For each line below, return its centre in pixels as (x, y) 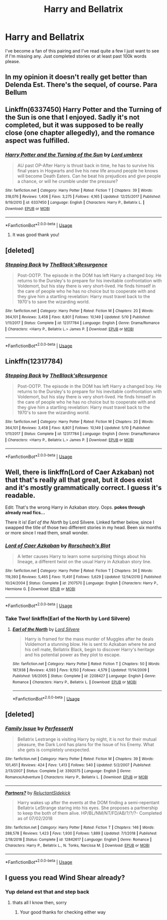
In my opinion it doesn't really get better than (76, 77)
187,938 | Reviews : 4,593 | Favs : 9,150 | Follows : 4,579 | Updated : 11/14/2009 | (81, 670)
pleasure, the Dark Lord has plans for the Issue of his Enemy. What (85, 744)
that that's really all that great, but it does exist (79, 480)
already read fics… (25, 513)
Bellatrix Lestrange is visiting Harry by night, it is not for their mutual (87, 739)
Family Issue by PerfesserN (39, 728)
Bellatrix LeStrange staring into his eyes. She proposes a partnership (87, 808)
